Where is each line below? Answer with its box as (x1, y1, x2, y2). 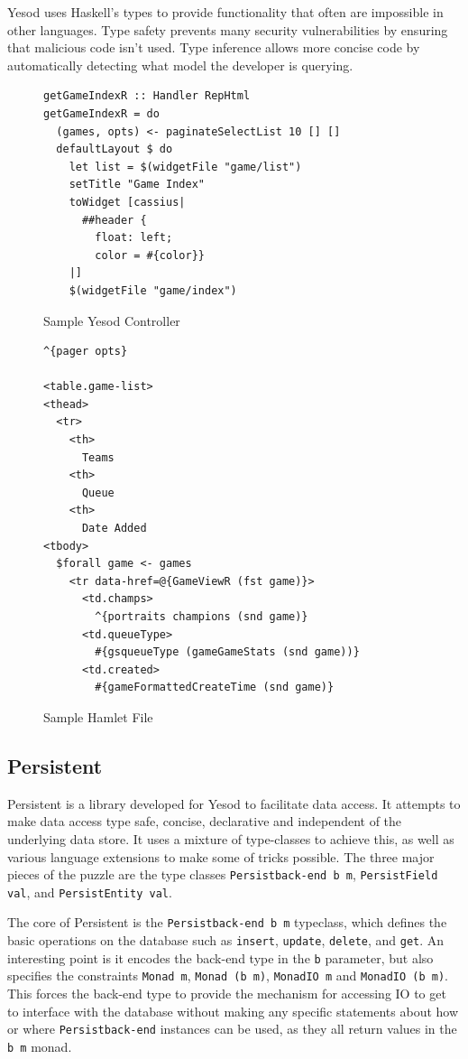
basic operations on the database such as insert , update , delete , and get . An (7, 931, 445, 950)
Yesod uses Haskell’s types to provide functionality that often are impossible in (7, 3, 444, 21)
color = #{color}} (95, 248, 205, 262)
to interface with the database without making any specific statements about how (7, 1001, 459, 1020)
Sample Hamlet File (43, 707, 153, 726)
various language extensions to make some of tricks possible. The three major (7, 847, 435, 866)
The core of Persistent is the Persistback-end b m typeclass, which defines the (7, 913, 447, 932)
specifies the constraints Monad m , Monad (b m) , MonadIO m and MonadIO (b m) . (7, 966, 448, 985)
